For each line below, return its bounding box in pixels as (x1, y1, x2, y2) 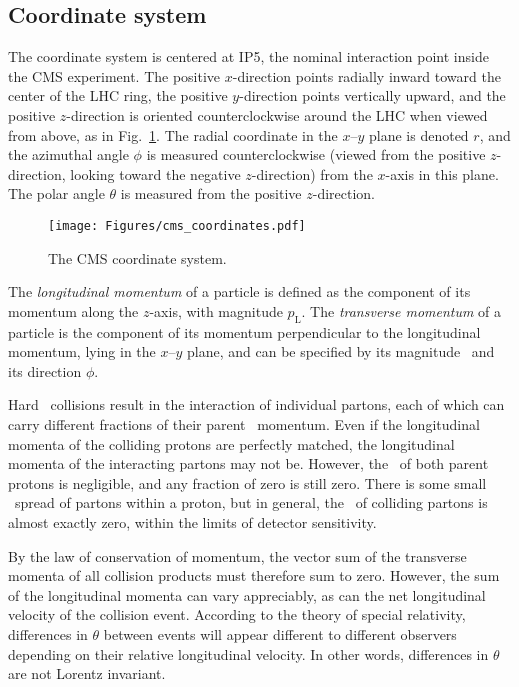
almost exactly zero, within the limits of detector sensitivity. (8, 511, 377, 532)
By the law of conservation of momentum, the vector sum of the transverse (8, 545, 467, 566)
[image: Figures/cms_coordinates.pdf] (48, 218, 306, 233)
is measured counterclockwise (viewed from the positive (146, 144, 486, 165)
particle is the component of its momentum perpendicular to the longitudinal (8, 321, 481, 342)
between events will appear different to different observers (103, 623, 457, 644)
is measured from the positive (120, 183, 302, 204)
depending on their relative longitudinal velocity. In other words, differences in (8, 643, 489, 664)
